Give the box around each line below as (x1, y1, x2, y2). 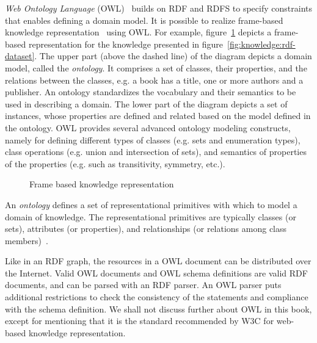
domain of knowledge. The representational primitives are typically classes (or (5, 210, 296, 223)
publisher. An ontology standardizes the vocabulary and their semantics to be (5, 85, 296, 98)
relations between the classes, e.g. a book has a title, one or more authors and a (5, 73, 304, 86)
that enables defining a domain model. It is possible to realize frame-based (5, 13, 283, 26)
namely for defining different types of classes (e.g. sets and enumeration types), (5, 133, 301, 146)
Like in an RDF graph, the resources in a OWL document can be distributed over (5, 255, 312, 267)
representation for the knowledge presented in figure (28, 37, 224, 50)
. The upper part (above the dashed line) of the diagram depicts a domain (34, 49, 312, 62)
